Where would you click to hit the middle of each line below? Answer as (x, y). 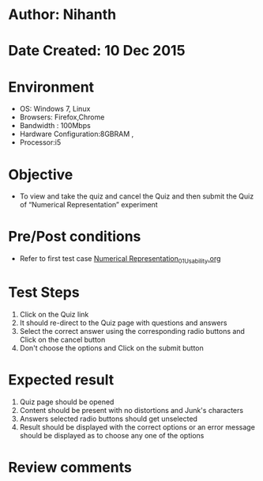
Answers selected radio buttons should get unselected (108, 419)
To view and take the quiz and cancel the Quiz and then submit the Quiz (137, 196)
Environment (51, 87)
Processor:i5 (40, 142)
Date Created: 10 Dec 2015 (97, 51)
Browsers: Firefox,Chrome (62, 117)
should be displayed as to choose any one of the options (112, 435)
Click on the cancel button (62, 339)
